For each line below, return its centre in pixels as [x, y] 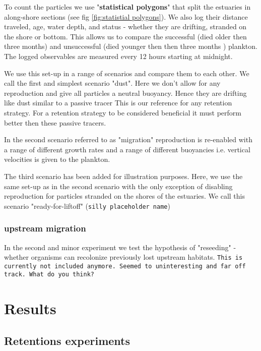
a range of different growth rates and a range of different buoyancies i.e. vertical [127, 149]
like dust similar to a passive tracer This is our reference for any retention [118, 103]
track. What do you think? [49, 275]
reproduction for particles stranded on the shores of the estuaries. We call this [124, 196]
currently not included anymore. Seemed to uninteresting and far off [125, 266]
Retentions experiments [67, 340]
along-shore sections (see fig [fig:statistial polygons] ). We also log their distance [126, 16]
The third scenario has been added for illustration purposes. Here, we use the [123, 176]
